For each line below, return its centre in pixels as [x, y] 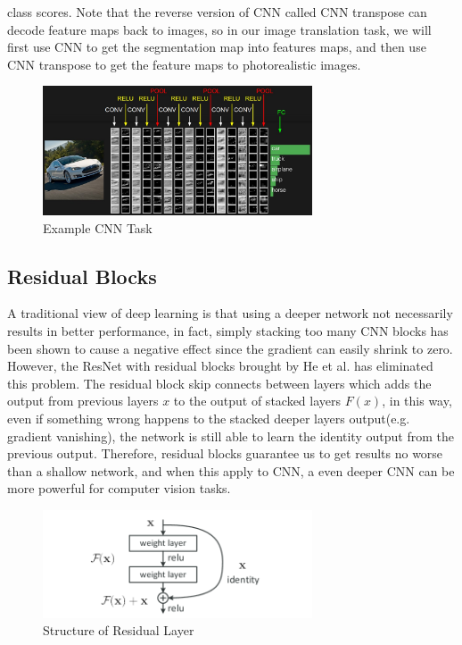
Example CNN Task [98, 227]
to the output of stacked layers [257, 401]
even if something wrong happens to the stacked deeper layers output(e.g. [209, 418]
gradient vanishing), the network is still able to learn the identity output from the [231, 436]
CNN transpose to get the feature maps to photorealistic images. [184, 64]
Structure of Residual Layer [119, 630]
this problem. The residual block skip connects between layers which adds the [219, 383]
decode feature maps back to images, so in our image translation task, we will [219, 29]
